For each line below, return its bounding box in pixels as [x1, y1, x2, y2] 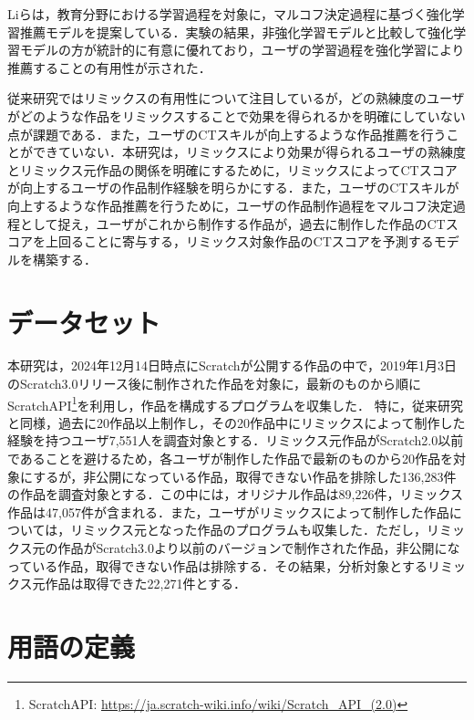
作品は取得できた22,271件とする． [45, 574, 247, 593]
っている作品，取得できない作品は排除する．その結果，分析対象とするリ [7, 556, 440, 575]
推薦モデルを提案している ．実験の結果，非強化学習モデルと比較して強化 [19, 22, 454, 41]
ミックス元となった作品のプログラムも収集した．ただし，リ [83, 520, 440, 539]
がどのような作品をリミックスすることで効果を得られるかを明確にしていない [7, 106, 466, 125]
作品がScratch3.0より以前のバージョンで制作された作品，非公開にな [57, 538, 460, 558]
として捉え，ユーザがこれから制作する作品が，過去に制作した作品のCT [19, 214, 446, 233]
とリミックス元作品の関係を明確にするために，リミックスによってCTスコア [7, 160, 458, 179]
